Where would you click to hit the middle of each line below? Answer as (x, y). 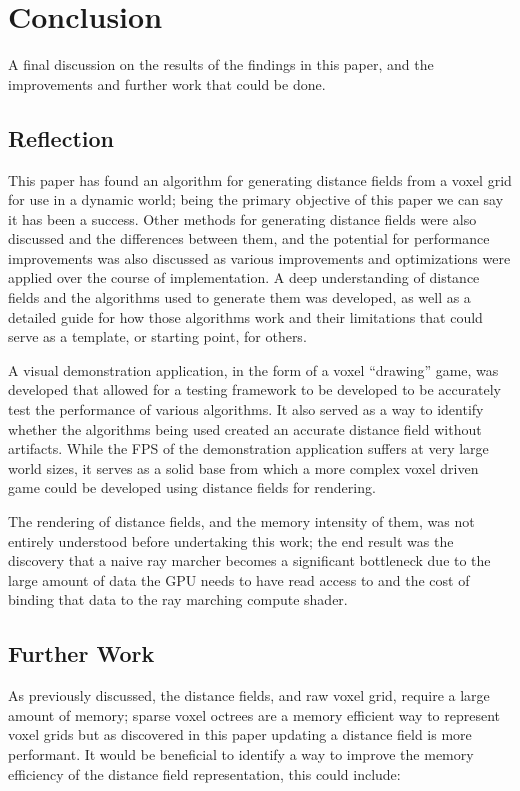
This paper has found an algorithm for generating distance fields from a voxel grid (260, 179)
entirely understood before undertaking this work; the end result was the (231, 540)
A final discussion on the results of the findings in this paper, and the (221, 64)
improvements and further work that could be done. (167, 83)
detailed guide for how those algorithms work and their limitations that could (245, 316)
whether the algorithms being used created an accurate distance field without (245, 428)
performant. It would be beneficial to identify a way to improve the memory (241, 753)
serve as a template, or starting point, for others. (157, 336)
